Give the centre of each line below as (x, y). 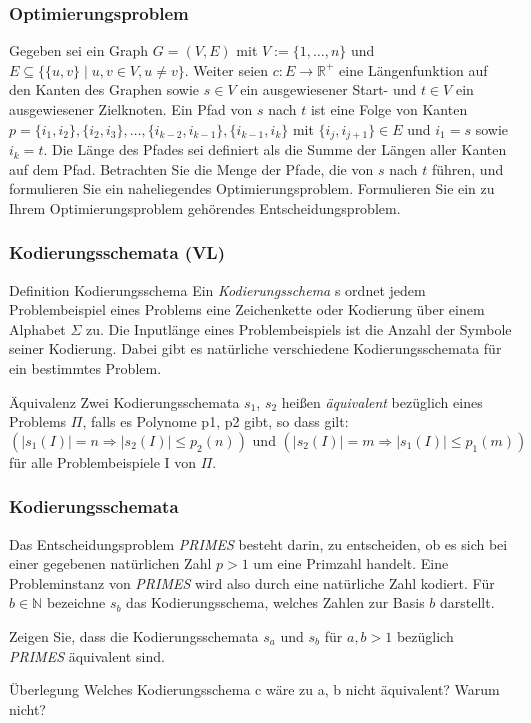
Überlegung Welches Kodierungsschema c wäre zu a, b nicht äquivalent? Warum (254, 689)
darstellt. (467, 602)
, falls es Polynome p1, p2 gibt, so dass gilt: (215, 421)
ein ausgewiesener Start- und (328, 89)
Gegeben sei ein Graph (79, 50)
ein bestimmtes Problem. (85, 368)
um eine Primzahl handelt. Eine (351, 563)
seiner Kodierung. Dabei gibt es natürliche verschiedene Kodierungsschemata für (255, 348)
